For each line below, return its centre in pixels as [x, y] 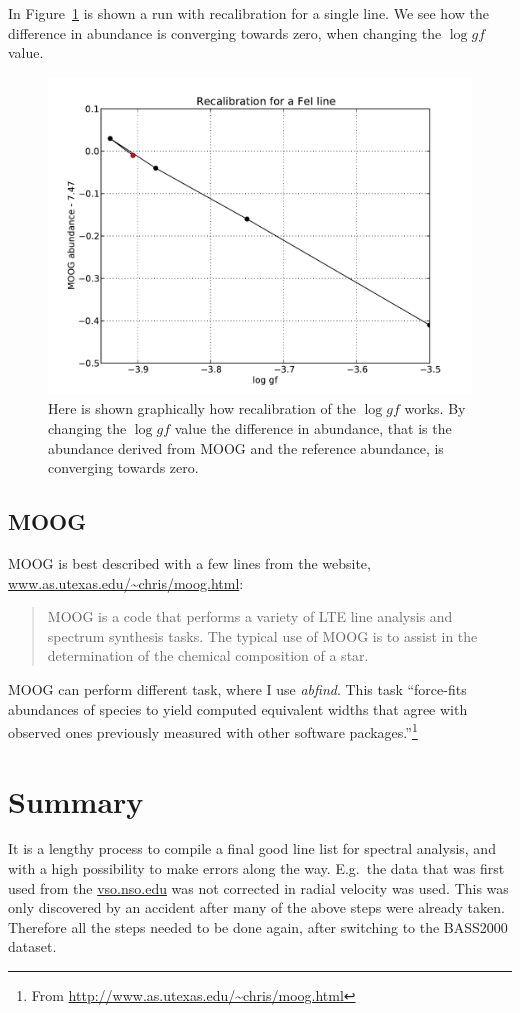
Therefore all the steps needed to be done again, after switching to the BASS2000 [258, 926]
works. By [435, 408]
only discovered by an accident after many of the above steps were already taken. [256, 907]
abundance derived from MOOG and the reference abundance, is [246, 447]
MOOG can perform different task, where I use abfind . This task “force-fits [237, 688]
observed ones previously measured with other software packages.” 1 [213, 730]
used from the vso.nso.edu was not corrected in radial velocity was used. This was [258, 887]
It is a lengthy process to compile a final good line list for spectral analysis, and [252, 848]
